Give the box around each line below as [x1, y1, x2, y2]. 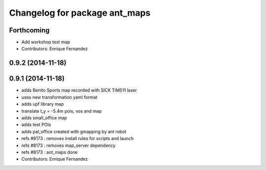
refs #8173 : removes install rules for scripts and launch [21, 136, 134, 142]
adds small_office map [21, 114, 67, 120]
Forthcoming [9, 26, 50, 34]
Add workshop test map [21, 39, 70, 45]
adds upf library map [21, 101, 64, 107]
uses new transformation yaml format [21, 94, 98, 100]
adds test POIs [21, 122, 51, 128]
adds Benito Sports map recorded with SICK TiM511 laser [21, 87, 137, 93]
